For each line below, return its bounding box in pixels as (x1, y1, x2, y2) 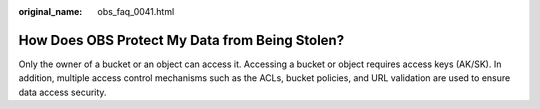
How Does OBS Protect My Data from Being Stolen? (18, 31, 345, 49)
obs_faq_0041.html (97, 6, 175, 17)
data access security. (18, 86, 107, 98)
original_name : (18, 6, 83, 17)
